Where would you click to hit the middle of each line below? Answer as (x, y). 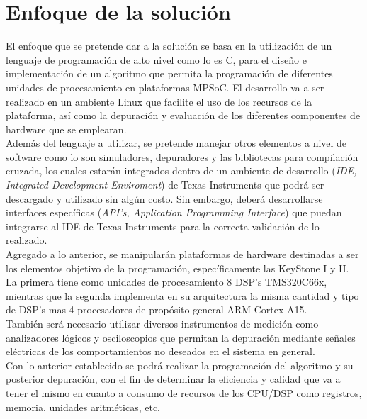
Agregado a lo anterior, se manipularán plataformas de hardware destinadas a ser (182, 254)
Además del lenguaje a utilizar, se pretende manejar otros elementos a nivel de (176, 143)
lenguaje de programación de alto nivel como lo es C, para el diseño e (156, 59)
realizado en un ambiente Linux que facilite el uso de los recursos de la (159, 101)
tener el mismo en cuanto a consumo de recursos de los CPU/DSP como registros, (184, 392)
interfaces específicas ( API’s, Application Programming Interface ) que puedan (174, 212)
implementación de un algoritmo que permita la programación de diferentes (169, 73)
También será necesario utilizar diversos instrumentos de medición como (162, 323)
